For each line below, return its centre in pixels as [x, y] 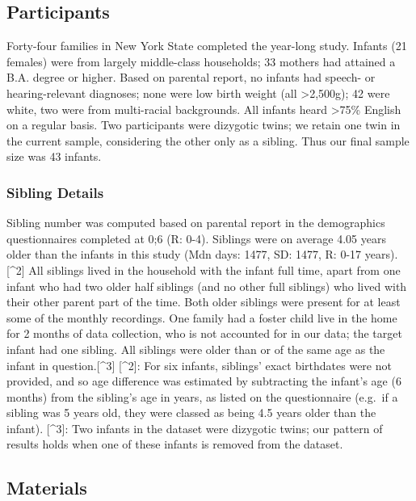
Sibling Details [55, 192]
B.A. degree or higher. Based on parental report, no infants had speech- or [191, 77]
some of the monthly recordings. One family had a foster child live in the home [202, 317]
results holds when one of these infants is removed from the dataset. [175, 444]
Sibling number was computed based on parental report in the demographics [196, 223]
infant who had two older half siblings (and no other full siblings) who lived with [207, 286]
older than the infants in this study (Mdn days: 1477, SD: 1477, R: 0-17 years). [202, 254]
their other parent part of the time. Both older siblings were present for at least [204, 302]
